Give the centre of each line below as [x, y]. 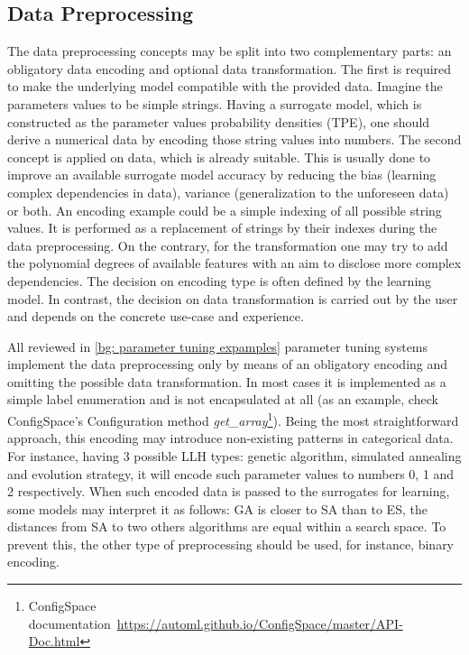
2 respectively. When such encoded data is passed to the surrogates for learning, [229, 491]
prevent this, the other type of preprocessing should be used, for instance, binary [231, 544]
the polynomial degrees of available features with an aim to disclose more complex [234, 263]
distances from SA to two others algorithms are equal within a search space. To [227, 526]
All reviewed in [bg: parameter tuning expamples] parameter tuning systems [218, 346]
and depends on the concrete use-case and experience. [156, 316]
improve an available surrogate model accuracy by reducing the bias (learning [222, 175]
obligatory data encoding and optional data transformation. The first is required [230, 68]
